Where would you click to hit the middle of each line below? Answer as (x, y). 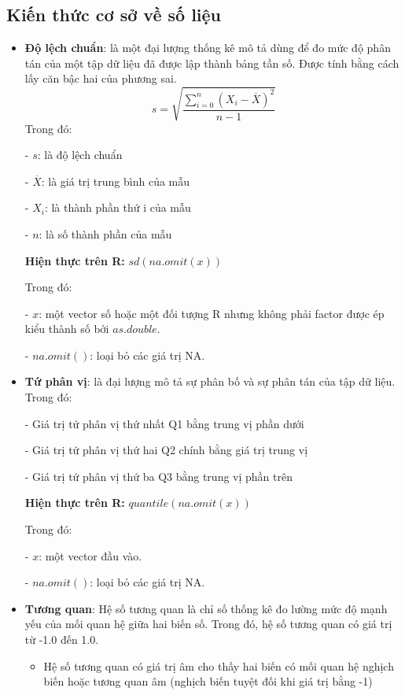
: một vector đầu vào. (90, 555)
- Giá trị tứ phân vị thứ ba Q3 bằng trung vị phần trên (158, 476)
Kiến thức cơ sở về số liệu (114, 15)
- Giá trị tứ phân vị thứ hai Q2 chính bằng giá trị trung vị (166, 450)
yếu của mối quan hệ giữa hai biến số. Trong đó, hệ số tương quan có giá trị (208, 624)
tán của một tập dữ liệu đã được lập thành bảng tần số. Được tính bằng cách (212, 63)
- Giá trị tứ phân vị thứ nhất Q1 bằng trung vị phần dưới (164, 423)
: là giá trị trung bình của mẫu (116, 181)
